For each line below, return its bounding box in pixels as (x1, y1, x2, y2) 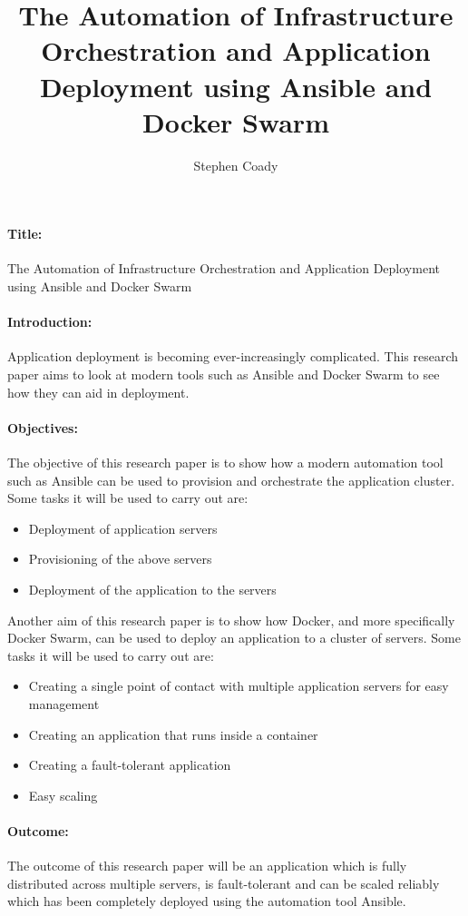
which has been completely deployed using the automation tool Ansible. (7, 891, 406, 911)
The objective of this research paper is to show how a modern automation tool (7, 453, 444, 472)
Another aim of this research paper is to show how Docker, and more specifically (7, 610, 455, 629)
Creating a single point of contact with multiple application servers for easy (28, 676, 449, 695)
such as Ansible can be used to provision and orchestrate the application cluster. (7, 470, 455, 489)
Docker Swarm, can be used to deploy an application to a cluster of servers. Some (7, 628, 461, 647)
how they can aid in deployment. (7, 382, 190, 401)
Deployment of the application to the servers (28, 580, 277, 599)
